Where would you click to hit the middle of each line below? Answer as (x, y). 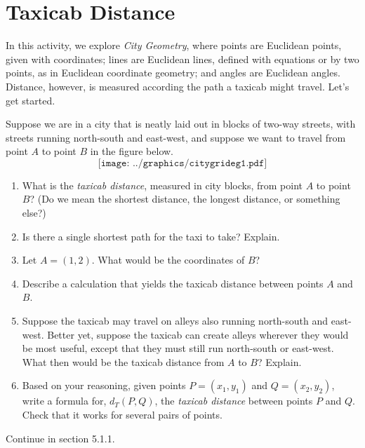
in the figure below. (132, 151)
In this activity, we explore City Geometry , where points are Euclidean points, (174, 45)
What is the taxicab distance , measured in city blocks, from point (162, 185)
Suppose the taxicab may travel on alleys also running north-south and (175, 321)
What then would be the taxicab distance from (123, 361)
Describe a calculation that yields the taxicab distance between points (173, 283)
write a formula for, (64, 401)
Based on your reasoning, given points (104, 385)
